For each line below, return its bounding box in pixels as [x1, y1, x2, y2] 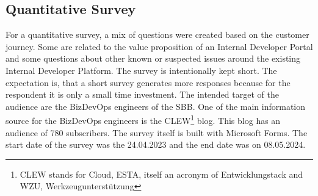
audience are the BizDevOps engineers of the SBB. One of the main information [5, 100, 306, 112]
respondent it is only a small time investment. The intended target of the [5, 88, 279, 101]
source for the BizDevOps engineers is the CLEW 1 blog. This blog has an [5, 112, 281, 127]
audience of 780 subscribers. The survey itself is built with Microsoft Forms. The [5, 126, 308, 139]
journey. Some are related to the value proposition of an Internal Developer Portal [5, 40, 313, 53]
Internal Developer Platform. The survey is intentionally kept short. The [5, 64, 277, 76]
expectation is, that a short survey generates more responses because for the [5, 76, 291, 89]
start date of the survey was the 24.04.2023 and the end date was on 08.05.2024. [5, 138, 306, 151]
